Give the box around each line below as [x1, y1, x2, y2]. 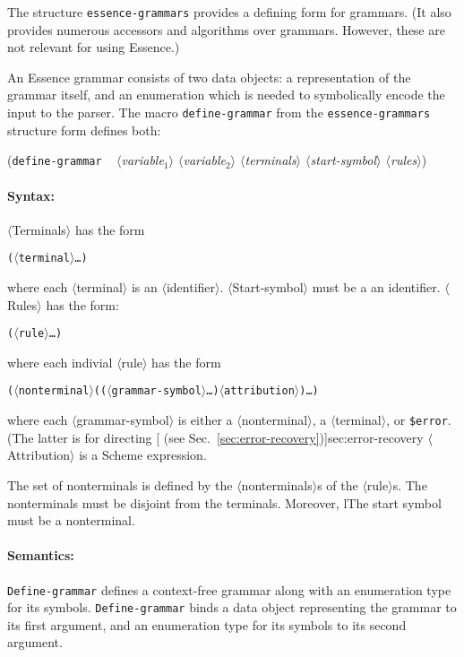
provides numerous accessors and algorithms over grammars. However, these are [7, 20, 445, 39]
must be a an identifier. [312, 277, 441, 296]
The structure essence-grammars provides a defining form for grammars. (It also [7, 3, 451, 21]
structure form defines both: [7, 120, 161, 139]
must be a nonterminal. [7, 511, 135, 530]
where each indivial [7, 352, 113, 371]
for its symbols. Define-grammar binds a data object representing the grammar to [7, 598, 457, 617]
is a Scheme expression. [79, 445, 207, 464]
